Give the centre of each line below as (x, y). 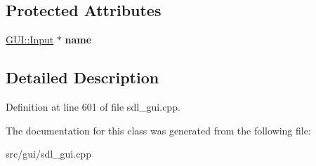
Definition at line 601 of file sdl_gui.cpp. (93, 106)
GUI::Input (30, 40)
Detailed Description (83, 77)
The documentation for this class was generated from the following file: (158, 130)
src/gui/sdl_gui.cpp (48, 154)
